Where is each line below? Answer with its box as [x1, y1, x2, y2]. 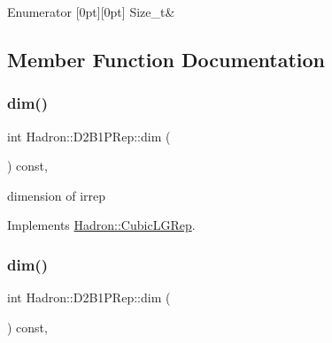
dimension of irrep [7, 186, 106, 204]
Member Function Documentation [7, 45, 326, 72]
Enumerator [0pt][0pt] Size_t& [7, 3, 175, 20]
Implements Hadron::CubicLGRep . [7, 216, 196, 234]
